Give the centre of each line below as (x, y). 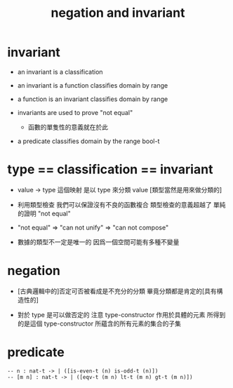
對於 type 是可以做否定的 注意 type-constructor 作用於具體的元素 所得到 (121, 314)
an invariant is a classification (60, 72)
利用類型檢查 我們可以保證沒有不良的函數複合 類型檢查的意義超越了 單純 (121, 204)
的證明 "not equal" (44, 213)
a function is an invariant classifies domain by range (93, 99)
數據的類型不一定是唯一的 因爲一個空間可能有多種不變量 (98, 242)
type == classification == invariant (110, 169)
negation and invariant (118, 13)
